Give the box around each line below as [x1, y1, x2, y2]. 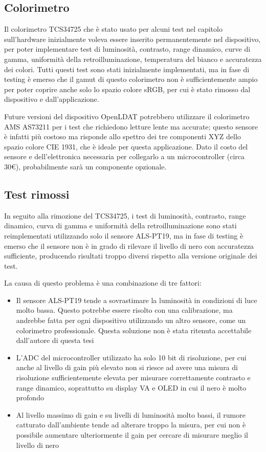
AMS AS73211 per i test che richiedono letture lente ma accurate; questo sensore [4, 121, 258, 132]
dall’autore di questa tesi [16, 335, 94, 346]
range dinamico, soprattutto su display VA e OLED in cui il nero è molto [16, 382, 247, 393]
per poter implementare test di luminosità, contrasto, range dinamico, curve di [4, 44, 251, 54]
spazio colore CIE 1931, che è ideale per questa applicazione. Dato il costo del [4, 141, 248, 152]
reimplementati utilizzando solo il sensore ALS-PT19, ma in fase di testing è [4, 230, 243, 241]
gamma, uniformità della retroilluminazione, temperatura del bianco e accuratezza [4, 53, 262, 64]
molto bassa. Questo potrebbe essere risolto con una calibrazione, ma [16, 305, 233, 315]
